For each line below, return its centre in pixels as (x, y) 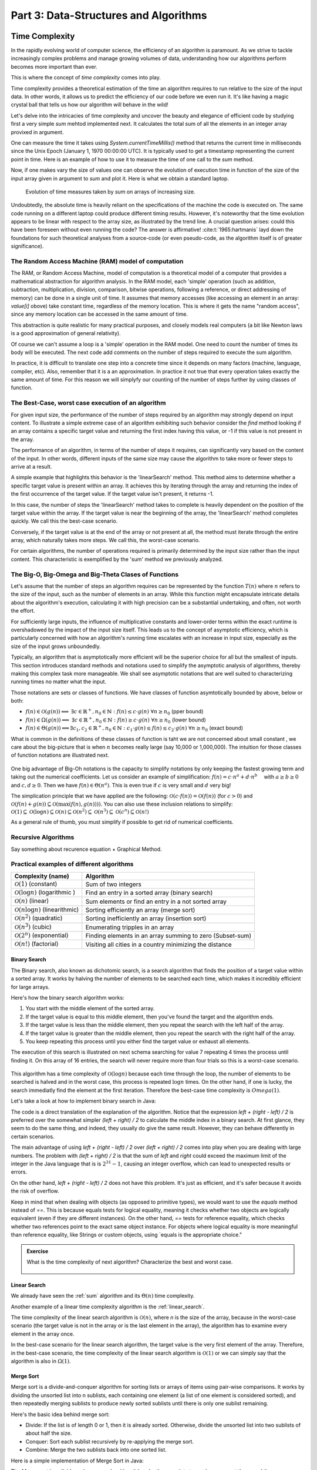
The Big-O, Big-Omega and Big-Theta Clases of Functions (95, 574)
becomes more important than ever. (54, 66)
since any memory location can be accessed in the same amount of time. (99, 314)
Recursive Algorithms (43, 837)
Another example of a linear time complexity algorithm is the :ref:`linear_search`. (108, 1307)
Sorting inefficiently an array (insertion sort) (146, 918)
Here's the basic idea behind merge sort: (60, 1414)
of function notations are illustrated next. (60, 755)
